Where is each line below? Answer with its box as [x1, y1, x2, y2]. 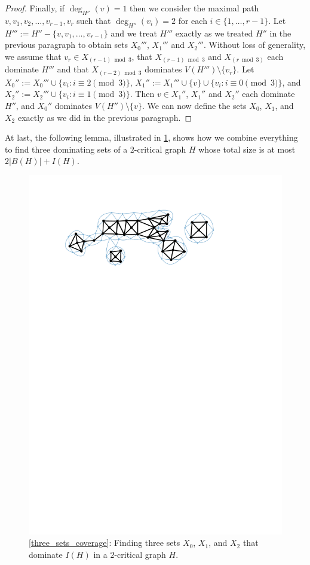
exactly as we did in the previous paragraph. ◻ [17, 111, 192, 123]
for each [178, 14, 207, 26]
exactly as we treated [175, 26, 253, 39]
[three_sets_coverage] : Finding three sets [29, 536, 180, 549]
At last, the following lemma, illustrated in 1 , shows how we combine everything [5, 131, 298, 144]
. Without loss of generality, [203, 38, 306, 51]
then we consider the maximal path [130, 2, 259, 14]
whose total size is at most [198, 142, 296, 155]
